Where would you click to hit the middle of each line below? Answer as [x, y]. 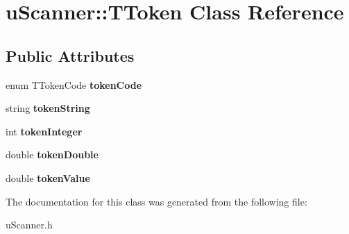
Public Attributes [70, 55]
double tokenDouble [52, 154]
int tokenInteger [44, 131]
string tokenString [48, 108]
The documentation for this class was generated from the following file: [156, 201]
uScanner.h [29, 225]
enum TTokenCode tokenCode [74, 84]
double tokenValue [48, 177]
